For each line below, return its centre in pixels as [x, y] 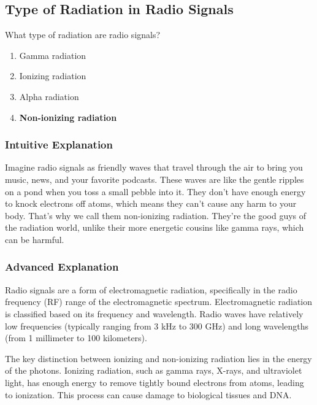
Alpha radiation [49, 96]
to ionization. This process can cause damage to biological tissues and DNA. [148, 394]
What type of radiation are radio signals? [83, 35]
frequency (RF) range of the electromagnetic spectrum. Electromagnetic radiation [159, 302]
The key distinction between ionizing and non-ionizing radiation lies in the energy [158, 358]
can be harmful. [35, 239]
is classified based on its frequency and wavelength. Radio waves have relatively [154, 313]
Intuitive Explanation [59, 145]
